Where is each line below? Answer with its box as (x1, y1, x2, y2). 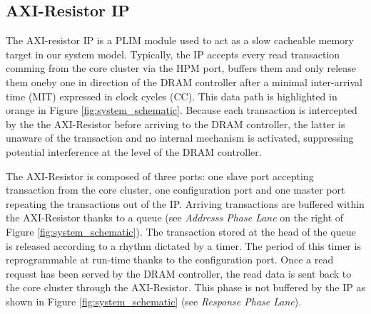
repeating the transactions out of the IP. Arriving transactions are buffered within (6, 196, 365, 211)
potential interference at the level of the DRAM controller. (6, 144, 262, 159)
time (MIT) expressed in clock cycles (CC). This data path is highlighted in (6, 88, 337, 103)
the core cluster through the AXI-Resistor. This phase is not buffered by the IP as (6, 280, 365, 295)
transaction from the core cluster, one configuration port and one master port (6, 182, 345, 197)
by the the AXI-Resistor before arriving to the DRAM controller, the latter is (6, 116, 345, 131)
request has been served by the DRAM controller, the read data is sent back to (6, 266, 352, 281)
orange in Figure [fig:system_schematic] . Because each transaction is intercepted (6, 103, 357, 117)
